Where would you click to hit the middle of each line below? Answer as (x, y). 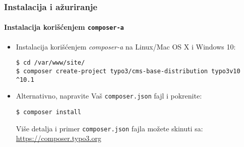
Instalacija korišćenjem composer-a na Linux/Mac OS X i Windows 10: (126, 46)
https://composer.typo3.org (59, 138)
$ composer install (48, 112)
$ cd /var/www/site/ (50, 63)
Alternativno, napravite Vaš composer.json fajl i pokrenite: (109, 96)
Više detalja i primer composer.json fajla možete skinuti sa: (109, 128)
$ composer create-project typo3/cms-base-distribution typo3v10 (128, 71)
